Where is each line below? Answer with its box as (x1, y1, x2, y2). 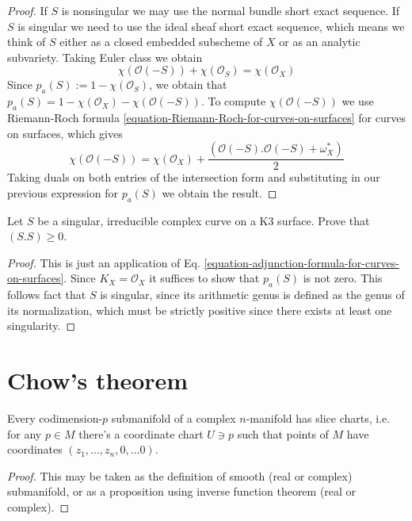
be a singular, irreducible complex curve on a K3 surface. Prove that (37, 212, 370, 228)
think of (7, 33, 46, 50)
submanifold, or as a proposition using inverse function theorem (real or (7, 483, 357, 500)
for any (7, 425, 42, 442)
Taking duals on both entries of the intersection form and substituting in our (7, 169, 380, 186)
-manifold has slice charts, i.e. (246, 410, 391, 427)
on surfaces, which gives (7, 125, 123, 141)
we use (341, 93, 374, 109)
